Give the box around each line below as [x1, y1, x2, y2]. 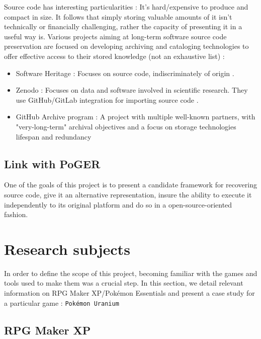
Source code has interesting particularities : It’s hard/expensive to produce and [4, 2, 248, 12]
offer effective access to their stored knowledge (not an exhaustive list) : [4, 50, 225, 61]
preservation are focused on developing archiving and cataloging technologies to [4, 41, 249, 51]
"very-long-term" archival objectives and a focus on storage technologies [16, 121, 236, 131]
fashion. [4, 209, 28, 220]
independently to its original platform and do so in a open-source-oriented [4, 199, 232, 210]
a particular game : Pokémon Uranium [4, 297, 119, 308]
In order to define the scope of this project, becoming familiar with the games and [4, 267, 257, 278]
